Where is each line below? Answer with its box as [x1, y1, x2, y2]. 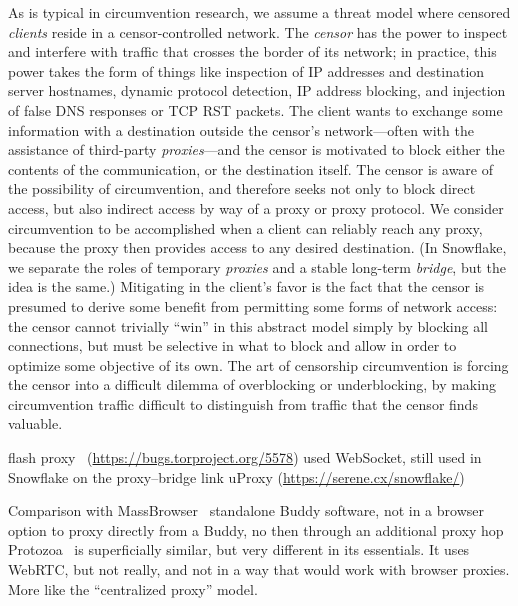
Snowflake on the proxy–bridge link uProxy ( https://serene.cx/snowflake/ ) [8, 466, 465, 487]
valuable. [8, 413, 63, 434]
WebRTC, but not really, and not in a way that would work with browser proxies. [8, 559, 510, 580]
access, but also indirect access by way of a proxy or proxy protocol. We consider [8, 197, 504, 218]
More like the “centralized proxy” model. [8, 578, 258, 599]
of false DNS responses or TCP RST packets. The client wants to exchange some [8, 99, 503, 120]
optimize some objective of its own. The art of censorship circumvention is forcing [8, 354, 509, 375]
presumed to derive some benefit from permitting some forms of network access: [8, 295, 498, 316]
